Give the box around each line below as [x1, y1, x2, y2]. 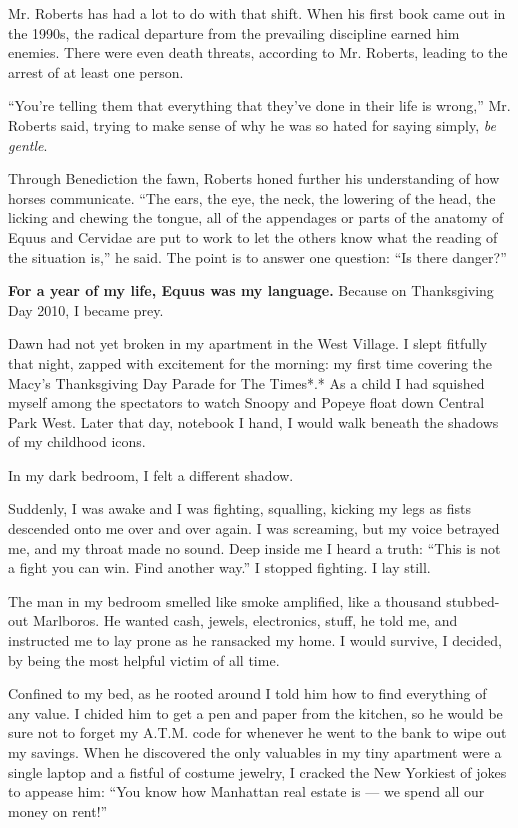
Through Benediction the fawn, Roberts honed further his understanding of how [8, 168, 500, 189]
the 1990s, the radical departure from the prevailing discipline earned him [8, 22, 460, 43]
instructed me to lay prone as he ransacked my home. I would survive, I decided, [8, 630, 502, 651]
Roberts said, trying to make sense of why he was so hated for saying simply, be [8, 114, 496, 135]
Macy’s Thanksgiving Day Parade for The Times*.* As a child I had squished [8, 372, 485, 393]
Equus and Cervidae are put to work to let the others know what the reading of [8, 226, 498, 247]
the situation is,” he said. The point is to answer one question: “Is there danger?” [8, 246, 507, 267]
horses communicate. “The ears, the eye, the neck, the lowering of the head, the [8, 187, 496, 208]
